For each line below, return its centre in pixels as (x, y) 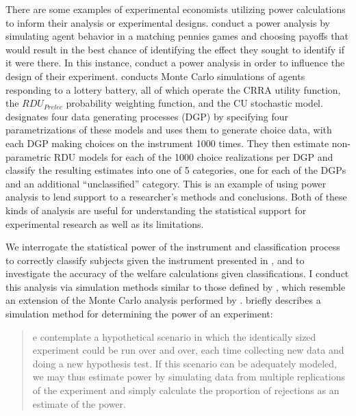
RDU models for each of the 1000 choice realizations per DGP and (193, 156)
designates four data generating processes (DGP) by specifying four (147, 116)
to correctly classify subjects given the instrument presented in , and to (155, 260)
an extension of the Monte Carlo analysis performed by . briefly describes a (163, 300)
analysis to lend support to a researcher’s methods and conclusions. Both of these (176, 197)
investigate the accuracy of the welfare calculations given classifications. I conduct (177, 273)
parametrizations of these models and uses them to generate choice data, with (169, 130)
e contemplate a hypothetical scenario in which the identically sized (174, 336)
